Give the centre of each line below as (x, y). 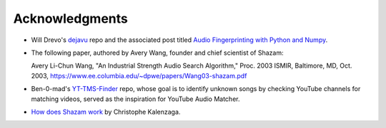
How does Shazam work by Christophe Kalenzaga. (106, 112)
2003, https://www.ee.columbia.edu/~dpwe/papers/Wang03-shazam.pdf (139, 75)
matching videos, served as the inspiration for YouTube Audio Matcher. (135, 99)
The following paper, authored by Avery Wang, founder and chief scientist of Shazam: (157, 53)
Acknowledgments (71, 18)
